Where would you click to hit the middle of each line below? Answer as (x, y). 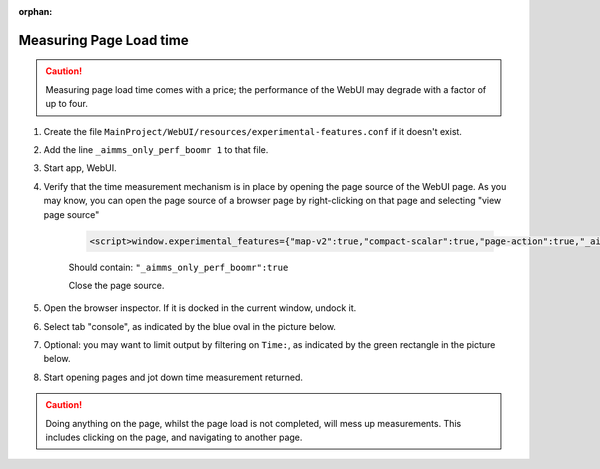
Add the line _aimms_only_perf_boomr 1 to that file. (156, 149)
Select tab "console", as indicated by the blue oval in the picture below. (190, 326)
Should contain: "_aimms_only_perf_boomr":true (178, 267)
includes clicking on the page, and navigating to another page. (174, 437)
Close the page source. (116, 285)
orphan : (35, 11)
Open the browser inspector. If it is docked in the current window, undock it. (200, 308)
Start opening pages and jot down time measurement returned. (173, 377)
